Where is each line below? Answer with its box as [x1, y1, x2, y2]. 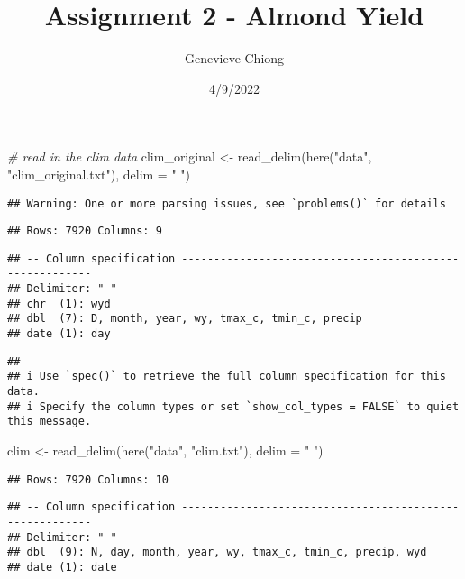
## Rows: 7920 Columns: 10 [7, 473, 169, 486]
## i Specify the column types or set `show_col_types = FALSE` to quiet [7, 400, 460, 413]
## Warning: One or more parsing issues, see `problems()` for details [7, 197, 446, 210]
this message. [7, 415, 92, 428]
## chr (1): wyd [7, 297, 111, 310]
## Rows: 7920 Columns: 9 [7, 225, 162, 238]
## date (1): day [7, 327, 111, 341]
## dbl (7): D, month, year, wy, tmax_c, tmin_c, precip [7, 312, 362, 326]
